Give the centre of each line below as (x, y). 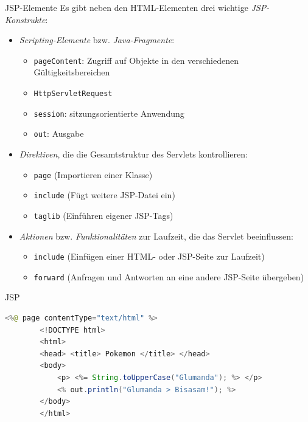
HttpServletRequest (73, 94)
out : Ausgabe (59, 133)
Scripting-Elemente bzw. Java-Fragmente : (97, 40)
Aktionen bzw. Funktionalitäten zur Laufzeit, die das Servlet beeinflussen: (156, 236)
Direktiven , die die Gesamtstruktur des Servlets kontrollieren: (133, 154)
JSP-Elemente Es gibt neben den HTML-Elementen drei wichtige (127, 7)
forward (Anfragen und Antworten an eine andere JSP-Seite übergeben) (169, 276)
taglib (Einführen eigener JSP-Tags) (103, 215)
